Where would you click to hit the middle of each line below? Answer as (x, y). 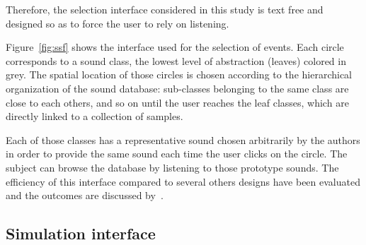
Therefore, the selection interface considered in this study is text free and (165, 9)
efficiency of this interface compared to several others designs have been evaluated (183, 181)
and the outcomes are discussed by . (85, 195)
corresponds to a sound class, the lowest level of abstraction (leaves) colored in (176, 60)
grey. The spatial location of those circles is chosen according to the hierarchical (179, 74)
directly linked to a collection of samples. (95, 116)
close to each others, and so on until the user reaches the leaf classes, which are (177, 102)
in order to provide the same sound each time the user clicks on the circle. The (177, 154)
